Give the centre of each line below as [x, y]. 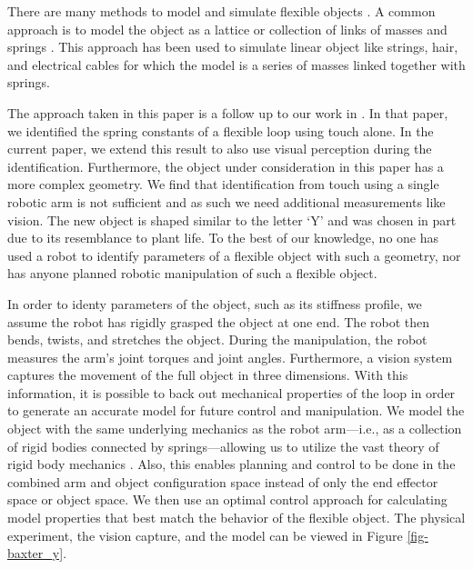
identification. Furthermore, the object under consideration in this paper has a [226, 166]
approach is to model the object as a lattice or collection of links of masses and [227, 29]
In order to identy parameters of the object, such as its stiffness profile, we [215, 303]
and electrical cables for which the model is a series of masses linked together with [236, 64]
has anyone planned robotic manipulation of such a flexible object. [192, 273]
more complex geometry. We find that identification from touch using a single [223, 184]
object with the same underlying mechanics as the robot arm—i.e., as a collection [235, 429]
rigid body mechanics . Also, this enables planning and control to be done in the [231, 464]
